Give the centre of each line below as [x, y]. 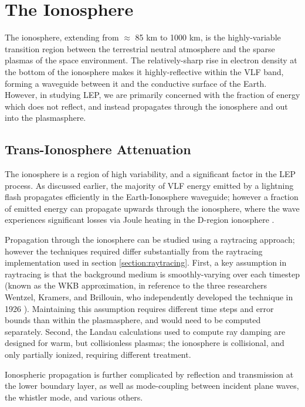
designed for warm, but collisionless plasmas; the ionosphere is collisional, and [145, 343]
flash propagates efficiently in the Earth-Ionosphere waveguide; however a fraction [152, 197]
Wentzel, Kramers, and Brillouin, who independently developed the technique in [149, 297]
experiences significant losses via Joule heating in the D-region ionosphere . [140, 220]
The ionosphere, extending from [62, 37]
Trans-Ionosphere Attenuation [98, 149]
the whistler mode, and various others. [74, 397]
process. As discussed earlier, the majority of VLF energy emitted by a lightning [149, 185]
